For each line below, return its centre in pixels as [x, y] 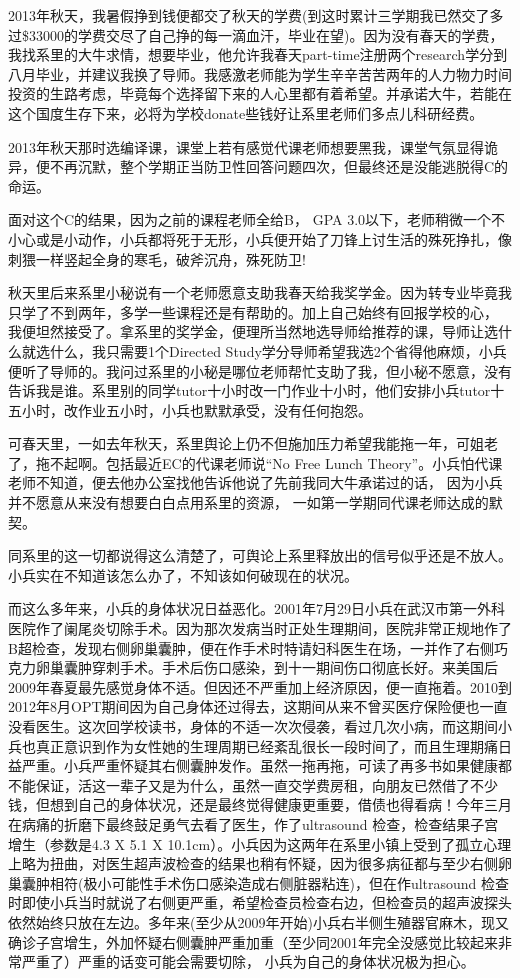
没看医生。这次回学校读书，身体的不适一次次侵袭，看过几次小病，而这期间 [253, 726]
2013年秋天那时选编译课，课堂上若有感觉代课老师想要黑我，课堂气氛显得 [246, 146]
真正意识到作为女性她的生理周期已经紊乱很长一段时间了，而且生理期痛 [266, 745]
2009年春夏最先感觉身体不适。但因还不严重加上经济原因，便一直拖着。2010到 [260, 686]
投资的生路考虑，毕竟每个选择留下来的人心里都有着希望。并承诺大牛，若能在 [260, 93]
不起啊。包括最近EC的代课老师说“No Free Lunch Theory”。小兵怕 [262, 462]
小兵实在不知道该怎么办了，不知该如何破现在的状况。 [183, 574]
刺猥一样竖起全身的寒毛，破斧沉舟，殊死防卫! [157, 258]
